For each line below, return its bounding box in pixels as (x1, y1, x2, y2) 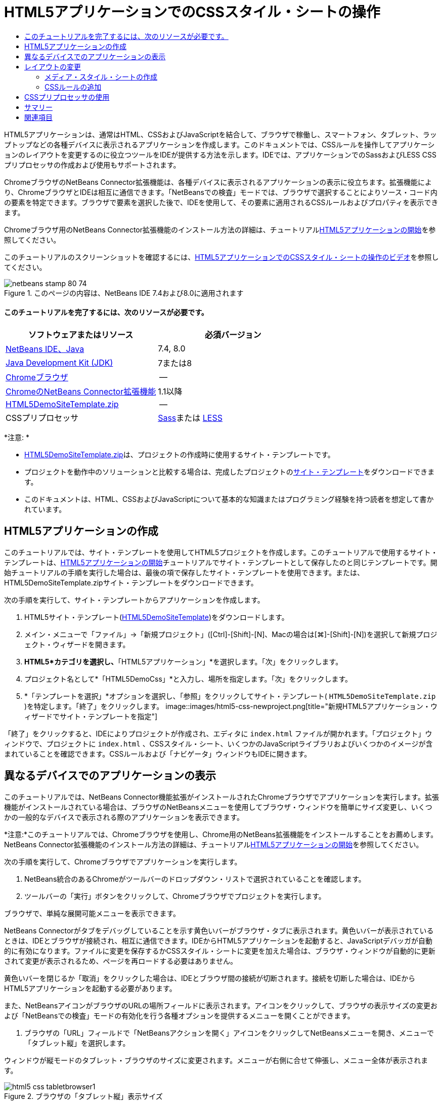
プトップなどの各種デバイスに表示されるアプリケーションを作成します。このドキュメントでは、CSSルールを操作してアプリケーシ (4, 140, 435, 149)
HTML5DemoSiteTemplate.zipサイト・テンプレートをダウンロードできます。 (4, 578, 258, 587)
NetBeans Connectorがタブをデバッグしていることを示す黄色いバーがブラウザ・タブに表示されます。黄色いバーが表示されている (4, 926, 434, 935)
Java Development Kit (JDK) (6, 357, 113, 368)
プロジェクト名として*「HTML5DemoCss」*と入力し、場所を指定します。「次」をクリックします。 (24, 674, 352, 683)
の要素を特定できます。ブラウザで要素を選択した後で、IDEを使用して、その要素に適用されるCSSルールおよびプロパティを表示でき (4, 198, 438, 207)
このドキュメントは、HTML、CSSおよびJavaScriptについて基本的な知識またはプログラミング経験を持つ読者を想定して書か (24, 494, 434, 503)
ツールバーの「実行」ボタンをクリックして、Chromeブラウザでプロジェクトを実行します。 (24, 891, 326, 900)
